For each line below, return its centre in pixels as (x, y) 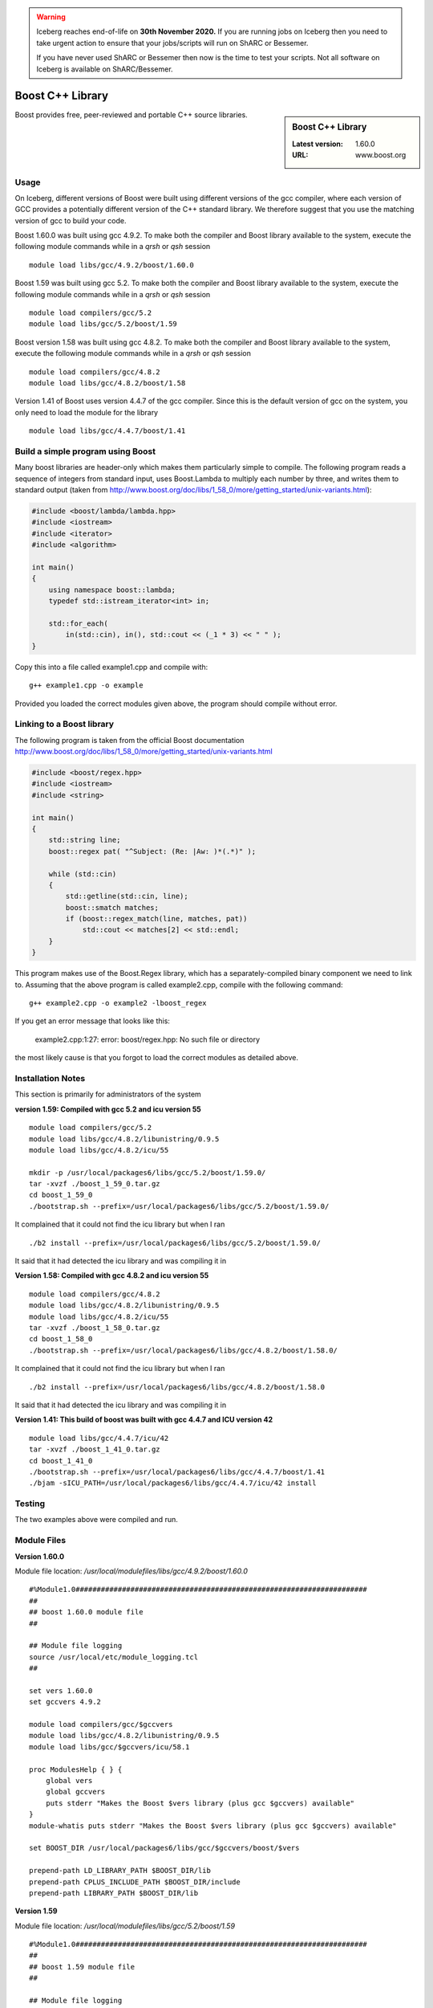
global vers (69, 1780)
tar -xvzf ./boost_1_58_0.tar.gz (95, 1328)
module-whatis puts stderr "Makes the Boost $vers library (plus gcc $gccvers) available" (213, 1826)
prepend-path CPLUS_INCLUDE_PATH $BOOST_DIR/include (135, 1882)
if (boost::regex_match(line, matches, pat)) (156, 919)
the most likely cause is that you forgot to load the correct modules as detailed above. (156, 1058)
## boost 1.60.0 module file (86, 1612)
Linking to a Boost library (65, 724)
